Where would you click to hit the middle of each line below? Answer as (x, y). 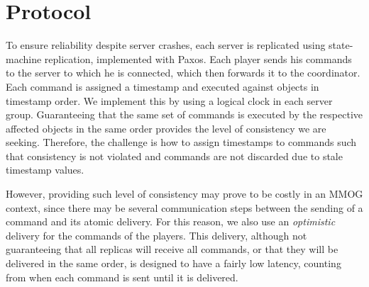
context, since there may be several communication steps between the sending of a (184, 207)
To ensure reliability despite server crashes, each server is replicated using (166, 45)
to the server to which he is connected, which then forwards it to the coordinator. (183, 73)
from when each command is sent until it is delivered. (122, 277)
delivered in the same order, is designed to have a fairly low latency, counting (174, 263)
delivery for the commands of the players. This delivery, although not (156, 235)
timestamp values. (45, 170)
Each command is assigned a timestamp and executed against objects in (163, 86)
